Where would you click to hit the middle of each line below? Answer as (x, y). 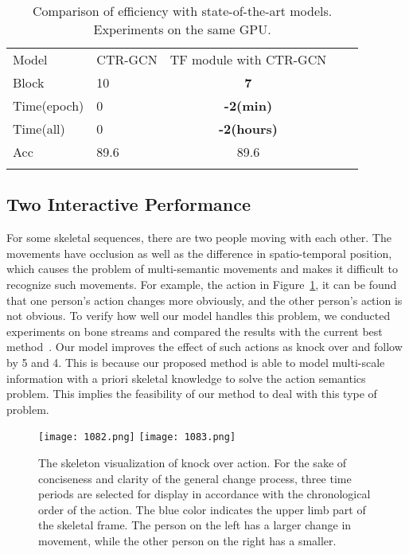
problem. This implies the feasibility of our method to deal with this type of (192, 394)
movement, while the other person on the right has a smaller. (187, 540)
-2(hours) (248, 129)
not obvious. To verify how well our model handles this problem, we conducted (199, 316)
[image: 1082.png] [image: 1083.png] (137, 437)
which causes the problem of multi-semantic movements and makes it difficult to (202, 269)
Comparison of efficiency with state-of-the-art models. (182, 11)
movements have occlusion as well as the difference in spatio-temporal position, (199, 253)
